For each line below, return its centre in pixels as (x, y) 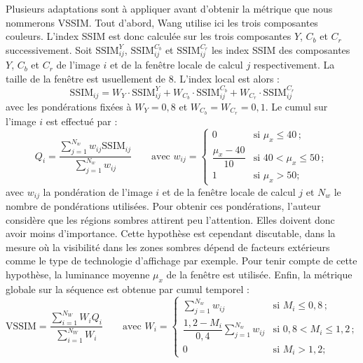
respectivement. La (294, 65)
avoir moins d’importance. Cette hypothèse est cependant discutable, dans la (171, 233)
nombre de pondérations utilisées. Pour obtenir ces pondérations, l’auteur (163, 205)
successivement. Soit (49, 49)
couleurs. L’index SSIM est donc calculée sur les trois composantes (149, 36)
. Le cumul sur (296, 107)
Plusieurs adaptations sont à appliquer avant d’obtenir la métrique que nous (169, 8)
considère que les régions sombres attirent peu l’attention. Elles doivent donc (170, 219)
